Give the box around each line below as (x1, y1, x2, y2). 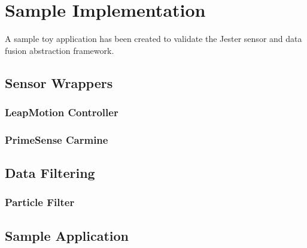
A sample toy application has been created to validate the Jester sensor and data (5, 32, 302, 45)
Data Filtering (5, 164, 95, 182)
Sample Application (5, 226, 129, 244)
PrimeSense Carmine (5, 132, 108, 147)
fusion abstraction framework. (5, 44, 114, 56)
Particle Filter (5, 195, 75, 210)
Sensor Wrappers (5, 73, 113, 92)
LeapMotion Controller (5, 105, 118, 120)
